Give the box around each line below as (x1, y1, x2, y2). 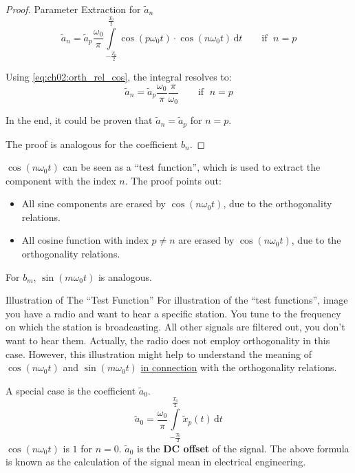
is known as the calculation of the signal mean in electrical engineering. (6, 454, 306, 469)
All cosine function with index (21, 233, 149, 247)
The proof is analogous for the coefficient (6, 136, 178, 151)
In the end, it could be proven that (6, 113, 153, 127)
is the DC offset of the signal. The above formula (137, 441, 349, 455)
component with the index (6, 173, 116, 187)
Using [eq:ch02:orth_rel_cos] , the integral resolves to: (6, 69, 232, 83)
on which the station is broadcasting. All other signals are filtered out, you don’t (6, 319, 345, 334)
